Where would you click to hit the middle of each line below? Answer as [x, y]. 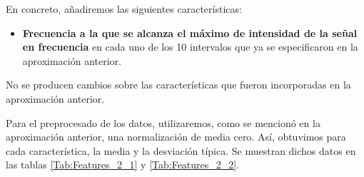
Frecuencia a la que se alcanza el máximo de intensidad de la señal [190, 32]
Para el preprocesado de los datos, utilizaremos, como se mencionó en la [163, 122]
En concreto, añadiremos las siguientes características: [124, 9]
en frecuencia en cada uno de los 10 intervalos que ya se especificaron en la [190, 47]
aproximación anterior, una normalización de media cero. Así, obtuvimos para [176, 137]
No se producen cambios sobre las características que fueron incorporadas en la [178, 85]
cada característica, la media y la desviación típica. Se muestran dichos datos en [181, 150]
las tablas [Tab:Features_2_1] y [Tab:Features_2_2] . [123, 165]
